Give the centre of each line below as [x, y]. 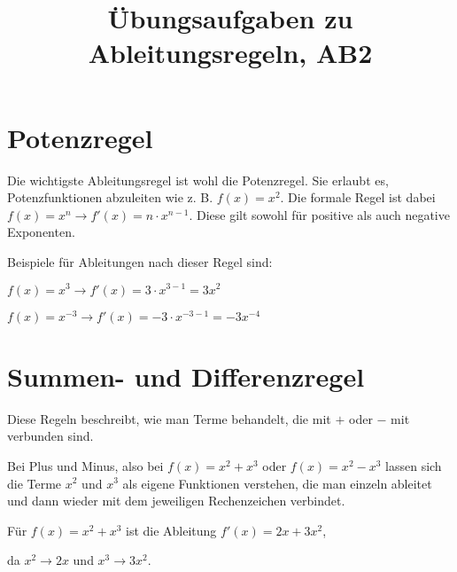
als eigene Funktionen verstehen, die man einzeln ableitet [277, 483]
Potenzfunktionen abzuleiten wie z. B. [110, 197]
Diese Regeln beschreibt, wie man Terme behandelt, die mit [169, 418]
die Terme [35, 483]
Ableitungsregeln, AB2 [230, 53]
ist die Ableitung [171, 530]
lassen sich [414, 465]
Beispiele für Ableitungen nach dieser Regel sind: [140, 261]
